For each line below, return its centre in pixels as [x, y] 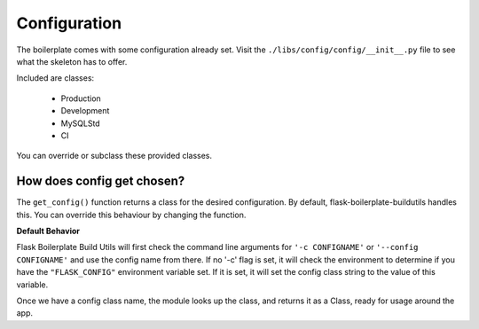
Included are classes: [55, 78]
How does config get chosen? [101, 181]
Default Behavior [48, 231]
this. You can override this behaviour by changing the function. [131, 215]
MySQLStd [81, 123]
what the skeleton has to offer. [72, 61]
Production [81, 98]
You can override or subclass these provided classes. [114, 156]
